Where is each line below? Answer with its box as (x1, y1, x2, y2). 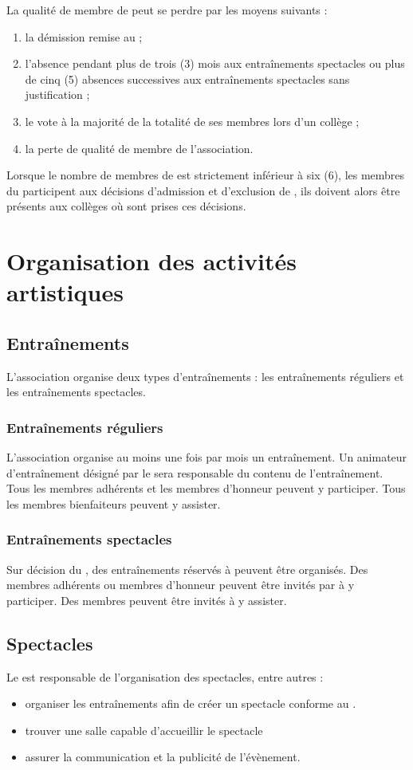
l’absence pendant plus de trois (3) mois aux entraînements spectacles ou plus (25, 55, 405, 72)
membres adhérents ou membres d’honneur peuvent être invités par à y (6, 576, 355, 593)
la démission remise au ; (25, 28, 143, 45)
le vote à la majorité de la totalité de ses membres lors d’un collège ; (25, 112, 360, 129)
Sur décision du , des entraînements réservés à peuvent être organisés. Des (6, 560, 368, 577)
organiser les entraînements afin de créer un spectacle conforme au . (25, 695, 356, 712)
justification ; (25, 86, 90, 103)
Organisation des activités (6, 245, 297, 277)
